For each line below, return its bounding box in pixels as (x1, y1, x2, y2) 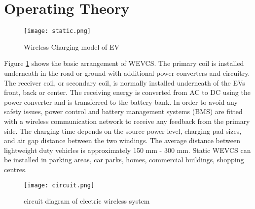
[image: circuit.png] (24, 181, 95, 189)
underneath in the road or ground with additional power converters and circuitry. (4, 67, 250, 78)
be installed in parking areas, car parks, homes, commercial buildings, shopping (4, 154, 244, 165)
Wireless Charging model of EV (24, 41, 120, 52)
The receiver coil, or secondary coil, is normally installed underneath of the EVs (4, 77, 245, 88)
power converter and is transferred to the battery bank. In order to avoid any (4, 96, 238, 107)
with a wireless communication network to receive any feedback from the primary (4, 116, 250, 126)
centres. (4, 164, 27, 174)
